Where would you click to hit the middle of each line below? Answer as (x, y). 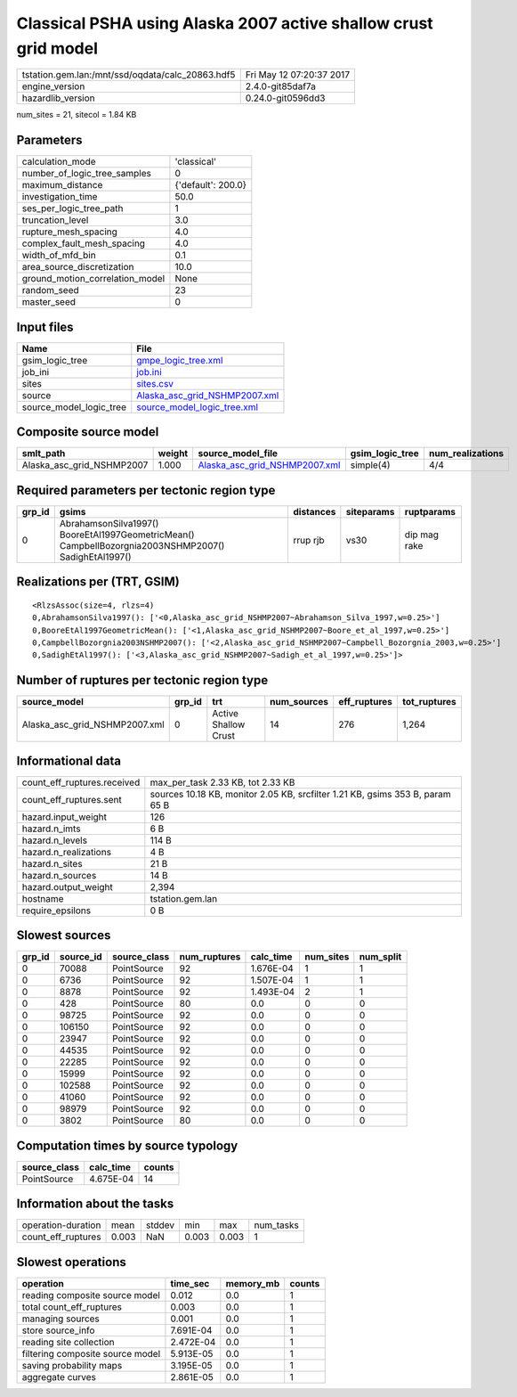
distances (315, 511)
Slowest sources (64, 935)
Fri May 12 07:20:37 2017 (298, 75)
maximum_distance (62, 185)
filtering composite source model (91, 1353)
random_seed (50, 290)
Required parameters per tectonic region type (146, 490)
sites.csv (155, 383)
